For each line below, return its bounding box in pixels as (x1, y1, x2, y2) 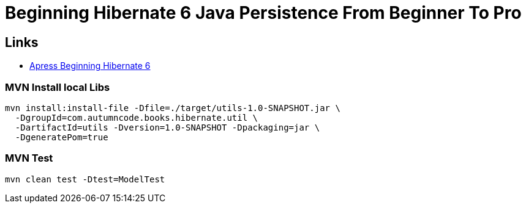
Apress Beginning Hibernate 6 (29, 60, 151, 71)
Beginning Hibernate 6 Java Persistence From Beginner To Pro (5, 2, 522, 23)
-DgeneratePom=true (15, 132, 108, 142)
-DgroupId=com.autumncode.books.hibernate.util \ (15, 112, 258, 123)
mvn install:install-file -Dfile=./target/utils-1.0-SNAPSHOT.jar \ (5, 102, 340, 113)
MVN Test (5, 152, 53, 165)
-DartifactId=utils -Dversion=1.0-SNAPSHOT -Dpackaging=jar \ (15, 122, 320, 132)
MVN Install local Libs (5, 81, 110, 93)
